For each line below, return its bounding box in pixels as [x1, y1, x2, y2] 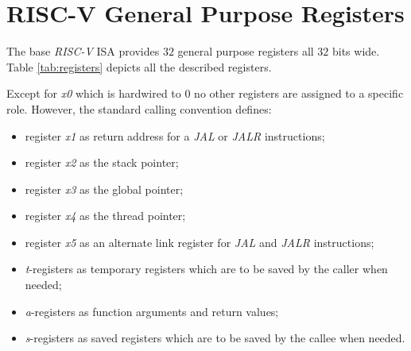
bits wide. [332, 43, 380, 60]
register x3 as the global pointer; [25, 180, 184, 197]
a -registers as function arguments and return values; [25, 303, 279, 319]
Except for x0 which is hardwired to [6, 85, 181, 102]
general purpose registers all [177, 43, 314, 60]
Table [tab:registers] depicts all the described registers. [6, 58, 272, 75]
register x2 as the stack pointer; [25, 154, 179, 171]
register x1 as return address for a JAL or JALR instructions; [25, 127, 325, 144]
